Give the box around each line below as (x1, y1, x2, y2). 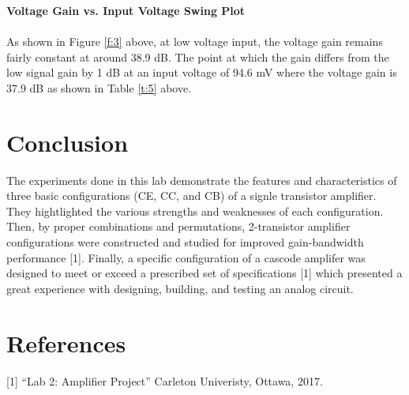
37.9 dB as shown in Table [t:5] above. (6, 79, 192, 96)
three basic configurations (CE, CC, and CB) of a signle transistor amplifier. (6, 187, 377, 204)
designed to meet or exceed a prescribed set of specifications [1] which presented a (6, 265, 403, 281)
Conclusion (6, 126, 129, 158)
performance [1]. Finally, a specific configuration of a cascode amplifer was (6, 249, 366, 265)
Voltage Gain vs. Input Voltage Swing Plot (6, 2, 246, 18)
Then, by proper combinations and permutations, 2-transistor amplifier (6, 218, 351, 235)
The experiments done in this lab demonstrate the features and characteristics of (6, 171, 397, 188)
